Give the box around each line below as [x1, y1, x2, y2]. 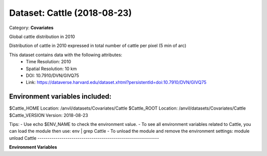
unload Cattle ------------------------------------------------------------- [9, 135, 159, 141]
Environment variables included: [9, 92, 112, 101]
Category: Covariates [9, 25, 54, 31]
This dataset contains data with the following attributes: [9, 52, 123, 58]
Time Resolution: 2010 [26, 59, 71, 65]
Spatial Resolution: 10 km [26, 66, 77, 72]
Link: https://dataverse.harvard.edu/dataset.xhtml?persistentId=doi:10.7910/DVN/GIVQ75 [26, 79, 207, 85]
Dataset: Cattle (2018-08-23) [9, 7, 132, 18]
